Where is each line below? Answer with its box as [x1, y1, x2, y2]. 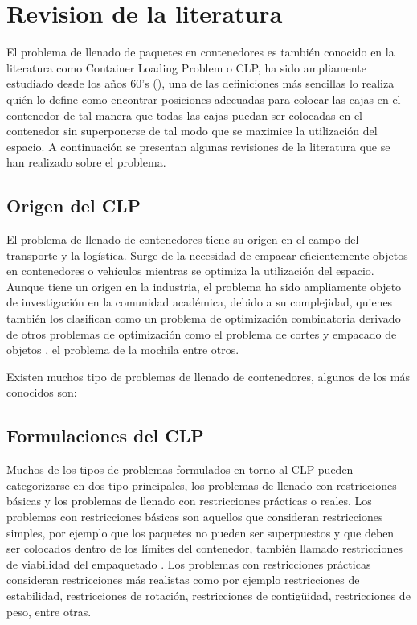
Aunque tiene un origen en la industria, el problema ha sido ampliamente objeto [6, 278, 402, 294]
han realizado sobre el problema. [6, 154, 166, 171]
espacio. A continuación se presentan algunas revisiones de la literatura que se [6, 138, 390, 154]
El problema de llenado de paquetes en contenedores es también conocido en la [6, 43, 395, 60]
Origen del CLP [6, 193, 141, 218]
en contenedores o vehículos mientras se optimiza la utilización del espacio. [6, 262, 374, 279]
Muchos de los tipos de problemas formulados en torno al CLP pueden [6, 461, 354, 478]
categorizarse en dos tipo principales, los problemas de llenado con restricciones [6, 476, 397, 493]
